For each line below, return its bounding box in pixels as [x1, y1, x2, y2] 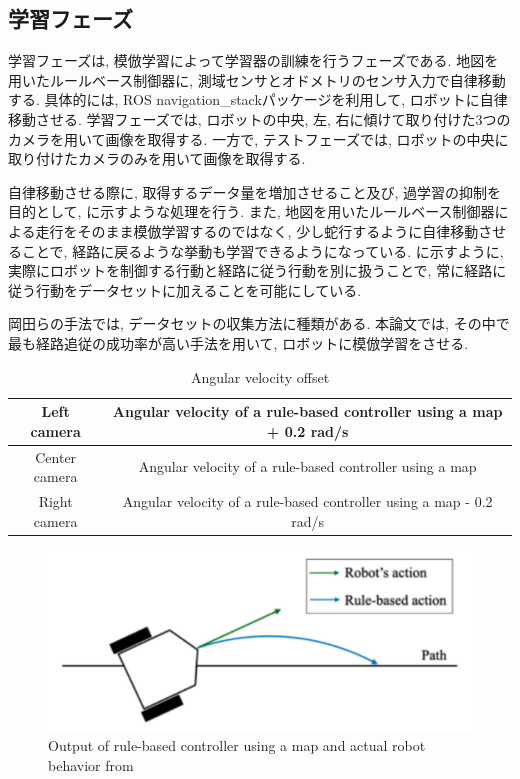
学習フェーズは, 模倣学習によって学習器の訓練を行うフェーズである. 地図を [8, 50, 499, 71]
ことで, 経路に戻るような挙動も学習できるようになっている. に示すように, [21, 240, 504, 261]
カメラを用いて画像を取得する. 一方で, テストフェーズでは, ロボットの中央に [8, 128, 509, 149]
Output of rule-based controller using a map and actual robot [48, 734, 426, 755]
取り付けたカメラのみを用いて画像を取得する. [8, 148, 306, 169]
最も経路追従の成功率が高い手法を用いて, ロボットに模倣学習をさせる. [8, 332, 469, 353]
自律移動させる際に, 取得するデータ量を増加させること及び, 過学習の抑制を [8, 181, 502, 202]
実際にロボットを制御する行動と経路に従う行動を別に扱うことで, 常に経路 [8, 260, 493, 281]
